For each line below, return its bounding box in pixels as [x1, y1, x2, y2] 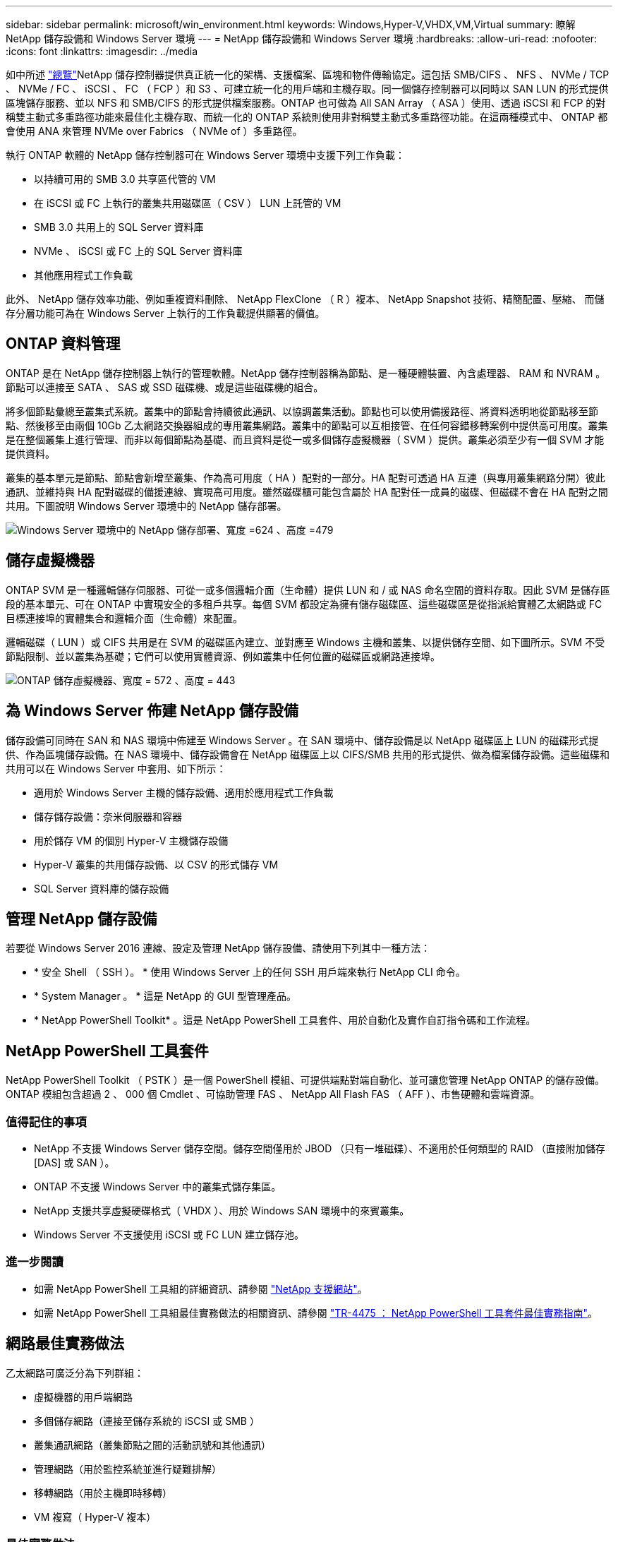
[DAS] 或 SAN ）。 [34, 1156, 115, 1169]
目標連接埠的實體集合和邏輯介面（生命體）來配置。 [6, 611, 243, 624]
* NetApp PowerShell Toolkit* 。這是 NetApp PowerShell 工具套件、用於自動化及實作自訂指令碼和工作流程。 [34, 1014, 536, 1027]
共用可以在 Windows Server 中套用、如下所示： [6, 762, 226, 775]
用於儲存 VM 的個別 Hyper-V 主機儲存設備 [34, 834, 229, 847]
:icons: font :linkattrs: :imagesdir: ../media [6, 45, 198, 57]
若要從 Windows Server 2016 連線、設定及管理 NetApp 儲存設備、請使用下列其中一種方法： [6, 942, 431, 955]
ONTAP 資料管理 [6, 335, 121, 353]
